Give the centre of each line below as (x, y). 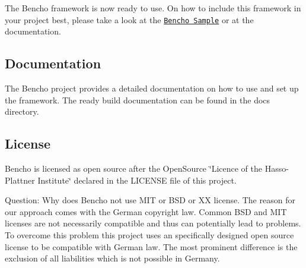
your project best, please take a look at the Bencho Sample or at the (129, 19)
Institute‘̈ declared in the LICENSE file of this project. (137, 180)
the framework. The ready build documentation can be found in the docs (138, 100)
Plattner (20, 180)
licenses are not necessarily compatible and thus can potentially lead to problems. (153, 223)
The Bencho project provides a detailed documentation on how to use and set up (152, 88)
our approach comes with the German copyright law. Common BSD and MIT (146, 211)
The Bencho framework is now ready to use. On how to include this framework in (153, 8)
